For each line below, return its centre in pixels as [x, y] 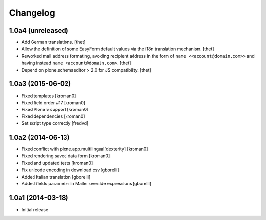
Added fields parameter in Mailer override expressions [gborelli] [86, 183]
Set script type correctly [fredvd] [55, 123]
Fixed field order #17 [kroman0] [53, 102]
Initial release [35, 209]
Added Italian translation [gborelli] [56, 177]
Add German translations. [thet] [53, 42]
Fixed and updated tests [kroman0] [57, 163]
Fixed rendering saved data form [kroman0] [66, 156]
